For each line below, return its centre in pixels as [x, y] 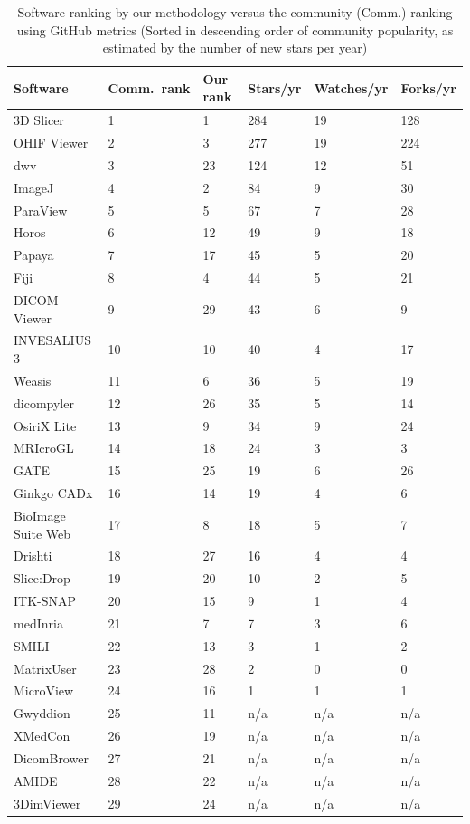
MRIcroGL [44, 448]
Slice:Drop [42, 578]
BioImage [40, 515]
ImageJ [34, 187]
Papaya [34, 255]
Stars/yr [275, 87]
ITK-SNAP [45, 601]
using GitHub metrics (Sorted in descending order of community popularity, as [235, 29]
